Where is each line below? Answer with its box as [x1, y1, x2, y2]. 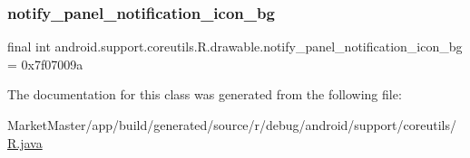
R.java [7, 133, 43, 152]
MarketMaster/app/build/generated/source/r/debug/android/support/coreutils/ [7, 116, 456, 134]
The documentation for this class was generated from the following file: [7, 85, 402, 104]
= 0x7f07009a [7, 54, 83, 73]
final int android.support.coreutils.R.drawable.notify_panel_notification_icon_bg [7, 37, 463, 56]
